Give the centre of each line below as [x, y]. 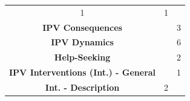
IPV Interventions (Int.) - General [83, 72]
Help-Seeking [82, 57]
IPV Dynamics [82, 42]
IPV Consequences [82, 27]
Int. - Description [82, 87]
